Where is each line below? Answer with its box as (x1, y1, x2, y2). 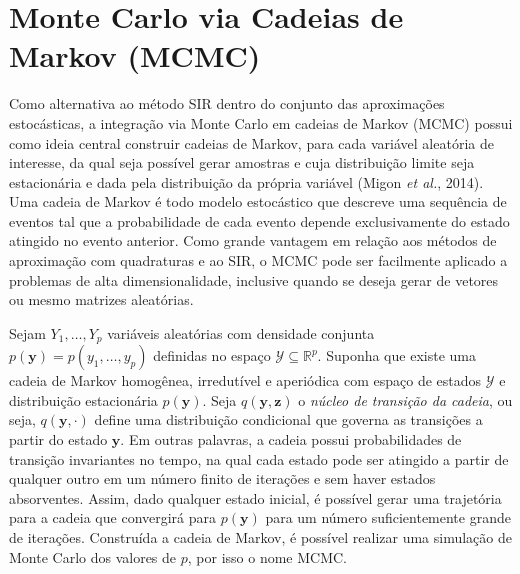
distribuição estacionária (9, 389, 158, 410)
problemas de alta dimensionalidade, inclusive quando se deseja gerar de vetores (9, 269, 499, 290)
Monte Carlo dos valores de (9, 546, 177, 567)
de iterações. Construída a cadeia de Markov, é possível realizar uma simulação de (9, 527, 512, 548)
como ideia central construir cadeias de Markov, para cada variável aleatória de (9, 132, 494, 153)
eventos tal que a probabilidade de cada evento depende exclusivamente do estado (9, 210, 510, 231)
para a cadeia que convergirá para (9, 507, 217, 528)
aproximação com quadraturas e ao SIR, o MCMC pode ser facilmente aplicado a (9, 250, 508, 271)
